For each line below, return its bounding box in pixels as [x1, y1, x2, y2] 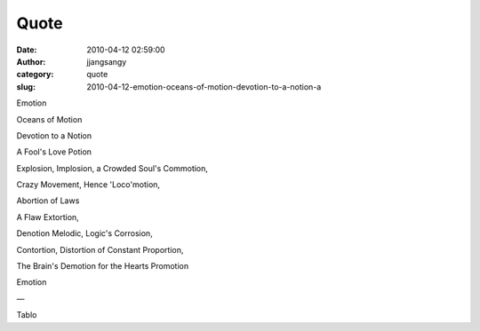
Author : [16, 56, 46, 67]
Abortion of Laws [16, 195, 80, 206]
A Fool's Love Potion [16, 146, 92, 157]
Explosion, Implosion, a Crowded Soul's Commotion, [16, 162, 209, 173]
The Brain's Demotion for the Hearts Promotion [16, 261, 189, 272]
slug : [16, 81, 36, 92]
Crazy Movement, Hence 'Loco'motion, [16, 179, 160, 190]
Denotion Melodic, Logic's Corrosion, [16, 228, 153, 239]
